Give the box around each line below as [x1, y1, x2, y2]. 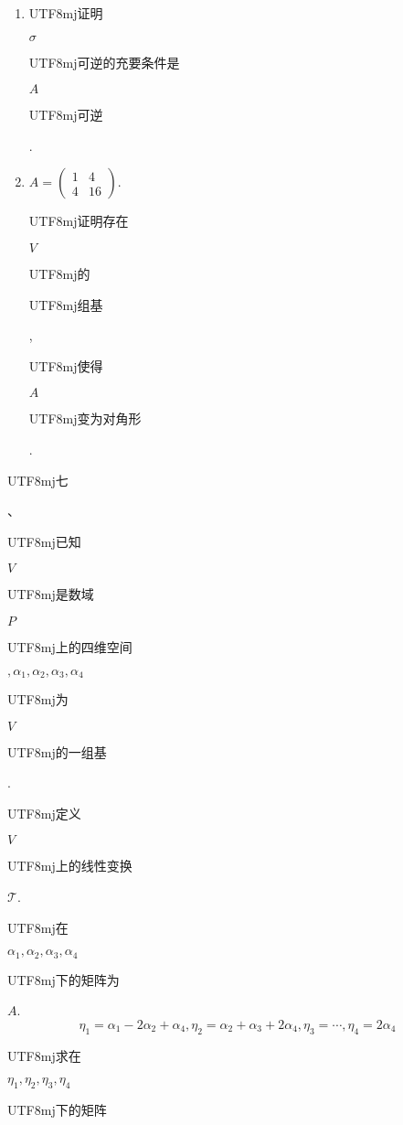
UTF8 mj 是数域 [7, 584, 94, 604]
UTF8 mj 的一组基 [7, 742, 107, 761]
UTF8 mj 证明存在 [28, 211, 129, 230]
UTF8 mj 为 [7, 689, 69, 708]
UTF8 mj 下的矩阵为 [7, 970, 120, 989]
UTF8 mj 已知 [7, 531, 81, 551]
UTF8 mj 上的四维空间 [7, 637, 133, 656]
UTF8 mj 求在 [7, 1045, 81, 1065]
